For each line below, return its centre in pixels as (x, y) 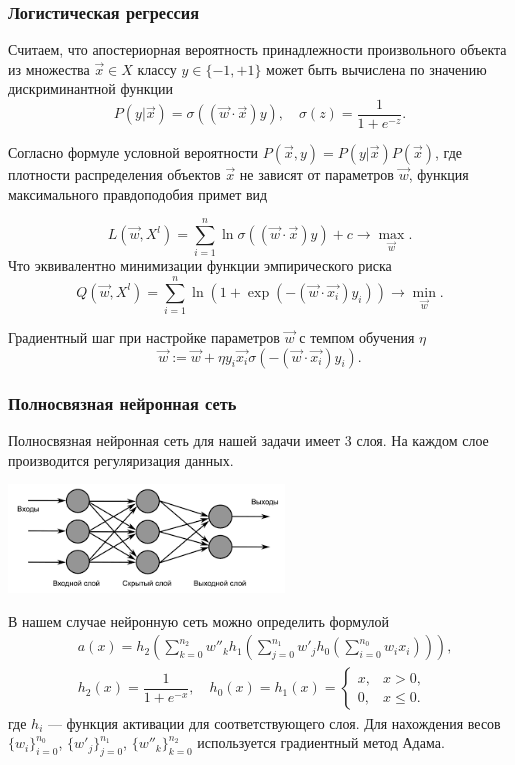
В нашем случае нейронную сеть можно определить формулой (199, 620)
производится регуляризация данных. (121, 459)
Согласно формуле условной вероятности (133, 152)
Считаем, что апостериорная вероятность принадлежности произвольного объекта (257, 49)
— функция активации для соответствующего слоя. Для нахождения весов (274, 722)
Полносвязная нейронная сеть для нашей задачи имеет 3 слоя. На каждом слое (248, 439)
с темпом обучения (357, 337)
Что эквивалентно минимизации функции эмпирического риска (200, 265)
